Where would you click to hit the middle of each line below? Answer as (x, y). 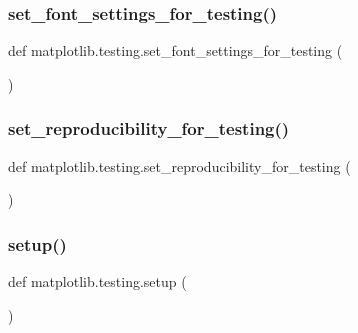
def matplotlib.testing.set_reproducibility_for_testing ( (179, 165)
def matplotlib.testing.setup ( (97, 281)
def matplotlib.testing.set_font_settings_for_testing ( (175, 50)
